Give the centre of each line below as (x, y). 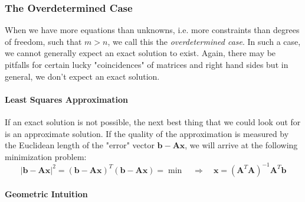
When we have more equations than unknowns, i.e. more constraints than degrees (152, 30)
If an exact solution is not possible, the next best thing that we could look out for (153, 121)
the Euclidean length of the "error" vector (80, 145)
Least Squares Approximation (67, 99)
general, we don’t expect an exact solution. (82, 76)
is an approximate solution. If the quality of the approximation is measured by (147, 133)
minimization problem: (46, 156)
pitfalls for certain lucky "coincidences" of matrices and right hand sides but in (147, 64)
